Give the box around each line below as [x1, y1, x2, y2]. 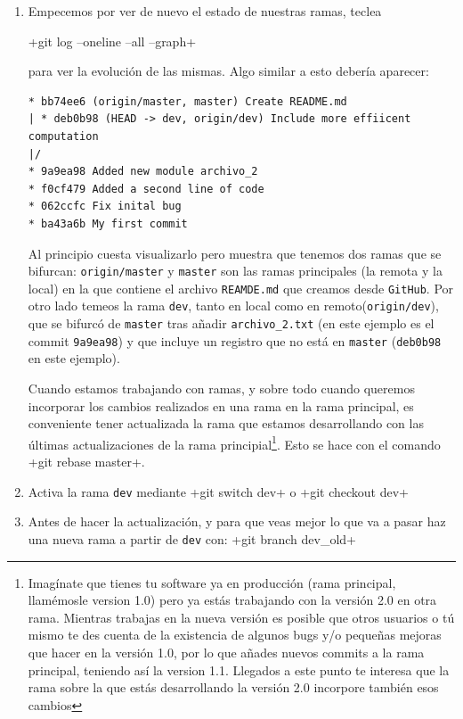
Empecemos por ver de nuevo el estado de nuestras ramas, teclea [28, 2, 382, 20]
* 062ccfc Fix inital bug [28, 200, 182, 213]
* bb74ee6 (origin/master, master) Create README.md [28, 95, 347, 108]
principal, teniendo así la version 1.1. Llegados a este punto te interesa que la [28, 660, 450, 679]
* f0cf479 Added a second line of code [28, 182, 264, 195]
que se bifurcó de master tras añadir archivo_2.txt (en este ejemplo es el [28, 314, 435, 333]
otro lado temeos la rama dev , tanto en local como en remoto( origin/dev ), [28, 296, 439, 315]
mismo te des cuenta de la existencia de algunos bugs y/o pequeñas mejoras [28, 625, 442, 644]
